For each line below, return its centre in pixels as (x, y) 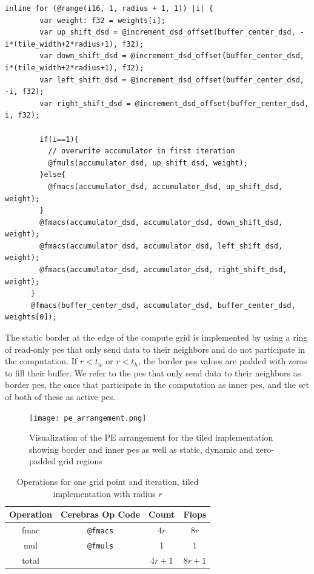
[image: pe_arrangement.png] (88, 418)
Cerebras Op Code (101, 514)
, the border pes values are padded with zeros (222, 361)
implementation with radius (104, 493)
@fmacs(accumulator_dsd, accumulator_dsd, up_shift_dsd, (165, 186)
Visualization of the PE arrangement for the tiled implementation (151, 437)
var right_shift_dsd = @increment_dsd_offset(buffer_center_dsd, (174, 103)
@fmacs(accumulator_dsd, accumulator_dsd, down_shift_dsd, (161, 222)
